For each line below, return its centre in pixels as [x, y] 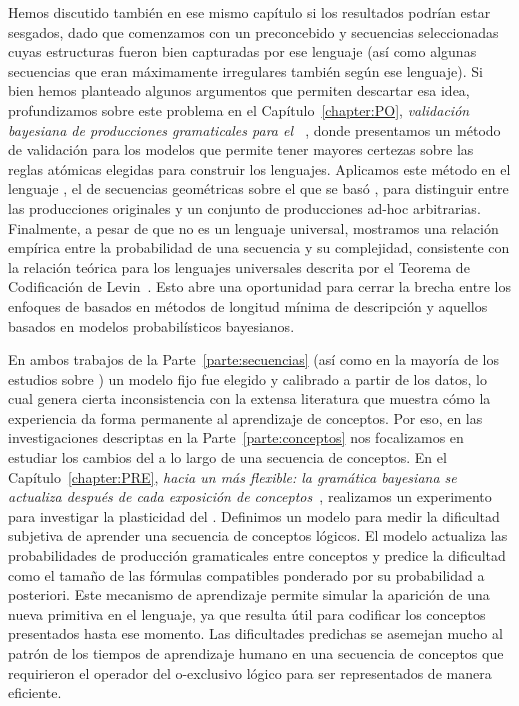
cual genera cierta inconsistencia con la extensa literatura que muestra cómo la [249, 398]
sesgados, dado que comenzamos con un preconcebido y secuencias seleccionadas [253, 31]
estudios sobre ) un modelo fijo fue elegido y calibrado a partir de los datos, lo [247, 378]
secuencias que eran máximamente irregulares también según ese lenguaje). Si [245, 70]
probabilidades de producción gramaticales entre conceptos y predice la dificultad [257, 555]
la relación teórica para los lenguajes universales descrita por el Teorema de [239, 266]
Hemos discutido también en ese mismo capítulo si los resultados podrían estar [249, 12]
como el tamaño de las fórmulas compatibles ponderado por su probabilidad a [246, 574]
